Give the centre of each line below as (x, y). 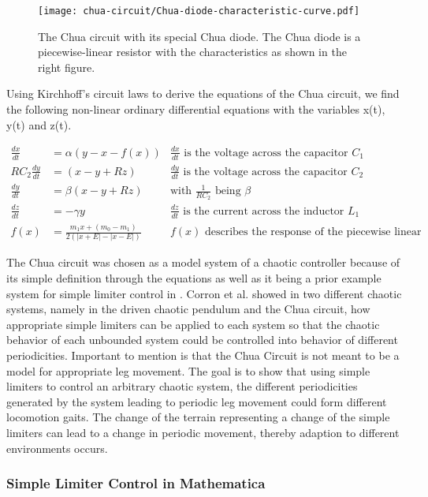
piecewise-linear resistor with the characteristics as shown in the (192, 52)
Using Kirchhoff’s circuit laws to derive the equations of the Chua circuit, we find (203, 93)
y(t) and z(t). (39, 124)
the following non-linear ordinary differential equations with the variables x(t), (196, 109)
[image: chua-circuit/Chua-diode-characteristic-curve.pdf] (199, 11)
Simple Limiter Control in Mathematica (136, 483)
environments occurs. (57, 448)
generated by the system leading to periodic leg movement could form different (197, 401)
